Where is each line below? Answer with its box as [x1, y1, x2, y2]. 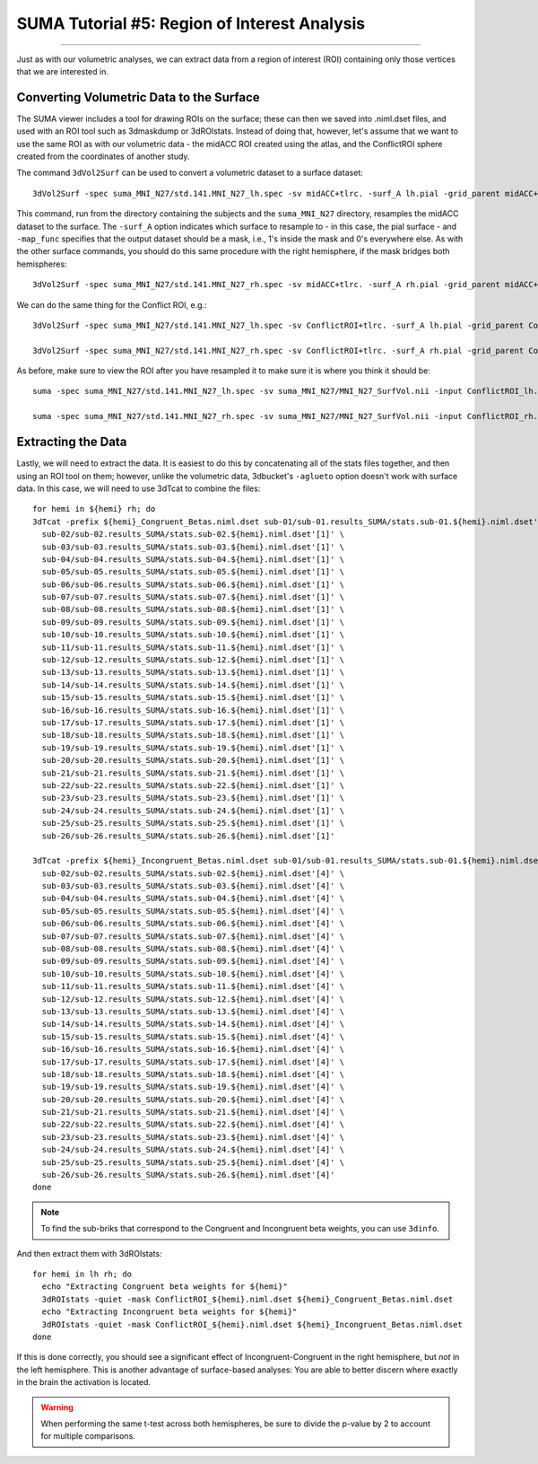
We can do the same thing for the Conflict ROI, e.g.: [16, 299, 207, 310]
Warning [40, 1401, 74, 1413]
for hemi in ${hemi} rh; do [32, 504, 156, 514]
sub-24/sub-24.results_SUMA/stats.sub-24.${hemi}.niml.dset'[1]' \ [41, 805, 345, 816]
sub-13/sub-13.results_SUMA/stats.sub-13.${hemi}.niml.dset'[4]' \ [41, 1006, 345, 1016]
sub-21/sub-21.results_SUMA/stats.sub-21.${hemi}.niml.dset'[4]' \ [41, 1107, 345, 1118]
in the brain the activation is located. [16, 1377, 152, 1388]
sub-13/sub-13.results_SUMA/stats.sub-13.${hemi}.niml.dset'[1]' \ [41, 667, 345, 678]
